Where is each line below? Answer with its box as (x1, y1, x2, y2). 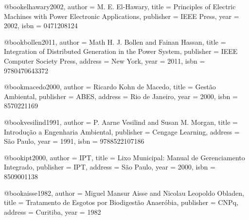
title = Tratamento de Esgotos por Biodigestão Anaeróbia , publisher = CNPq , (4, 197, 238, 207)
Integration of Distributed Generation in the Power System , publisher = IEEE (4, 46, 238, 56)
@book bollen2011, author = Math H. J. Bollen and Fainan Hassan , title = (4, 36, 226, 47)
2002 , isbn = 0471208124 (4, 20, 78, 31)
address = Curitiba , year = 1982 (4, 206, 101, 217)
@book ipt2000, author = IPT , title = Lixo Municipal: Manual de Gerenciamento (4, 152, 245, 162)
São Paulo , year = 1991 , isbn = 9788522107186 (4, 136, 144, 146)
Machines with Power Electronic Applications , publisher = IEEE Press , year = (4, 11, 239, 21)
